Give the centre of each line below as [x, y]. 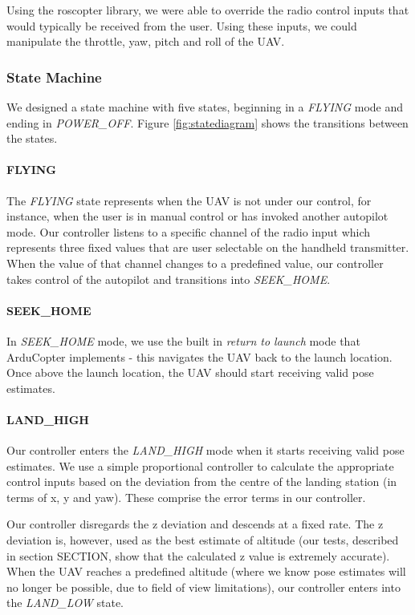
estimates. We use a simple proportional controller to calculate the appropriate [200, 465]
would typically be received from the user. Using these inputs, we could [182, 25]
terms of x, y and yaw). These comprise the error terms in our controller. [186, 497]
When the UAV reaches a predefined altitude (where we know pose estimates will [206, 571]
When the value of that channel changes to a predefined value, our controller [195, 263]
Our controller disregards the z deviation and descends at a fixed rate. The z [195, 524]
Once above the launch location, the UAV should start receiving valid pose [190, 372]
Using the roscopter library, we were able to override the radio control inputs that [208, 10]
